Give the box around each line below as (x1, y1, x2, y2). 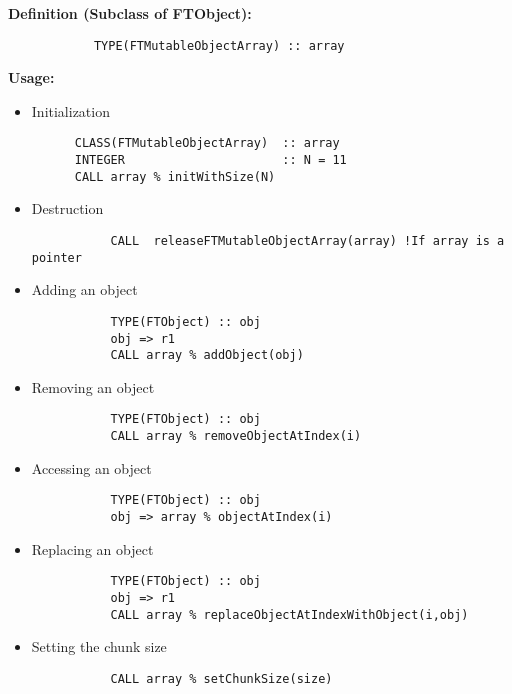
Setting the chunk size (31, 636, 167, 657)
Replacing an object (31, 538, 154, 559)
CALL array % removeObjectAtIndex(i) (110, 429, 362, 444)
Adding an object (31, 279, 138, 300)
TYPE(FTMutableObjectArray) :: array (93, 38, 345, 53)
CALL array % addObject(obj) (110, 348, 304, 363)
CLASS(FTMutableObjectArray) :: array (74, 136, 340, 151)
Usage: (8, 67, 55, 88)
